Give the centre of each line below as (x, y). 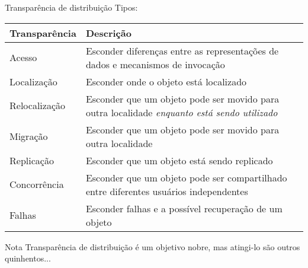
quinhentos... (28, 258)
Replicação (32, 160)
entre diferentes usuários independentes (167, 191)
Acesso (23, 58)
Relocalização (37, 106)
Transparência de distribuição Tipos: (71, 7)
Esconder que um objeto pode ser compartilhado (186, 177)
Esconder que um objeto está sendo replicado (179, 160)
